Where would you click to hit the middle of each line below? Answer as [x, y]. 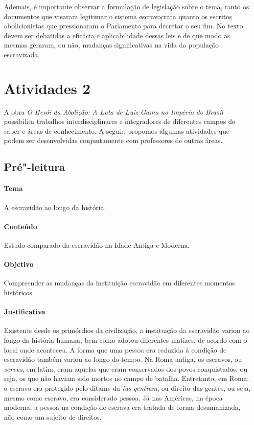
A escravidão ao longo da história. [55, 207]
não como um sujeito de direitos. [53, 416]
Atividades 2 [47, 88]
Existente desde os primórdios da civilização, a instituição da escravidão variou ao [127, 330]
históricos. [19, 293]
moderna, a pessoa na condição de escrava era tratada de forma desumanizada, [122, 407]
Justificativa [25, 312]
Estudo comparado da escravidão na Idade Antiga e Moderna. [97, 245]
